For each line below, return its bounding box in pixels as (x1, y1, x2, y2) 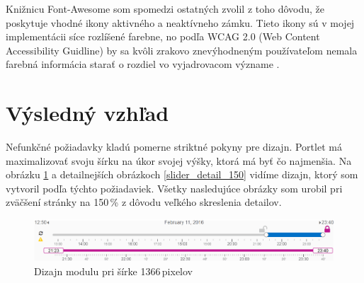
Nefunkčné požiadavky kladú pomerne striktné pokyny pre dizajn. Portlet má (6, 139, 342, 154)
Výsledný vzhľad (6, 98, 169, 127)
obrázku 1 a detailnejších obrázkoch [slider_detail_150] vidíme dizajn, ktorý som (6, 167, 358, 182)
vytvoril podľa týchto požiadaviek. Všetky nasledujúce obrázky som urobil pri (6, 180, 343, 195)
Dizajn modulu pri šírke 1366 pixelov (34, 263, 193, 278)
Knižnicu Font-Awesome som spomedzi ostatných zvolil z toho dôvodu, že (6, 1, 325, 16)
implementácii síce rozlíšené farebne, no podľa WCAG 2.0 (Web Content (6, 29, 320, 44)
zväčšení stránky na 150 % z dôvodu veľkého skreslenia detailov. (6, 195, 282, 209)
